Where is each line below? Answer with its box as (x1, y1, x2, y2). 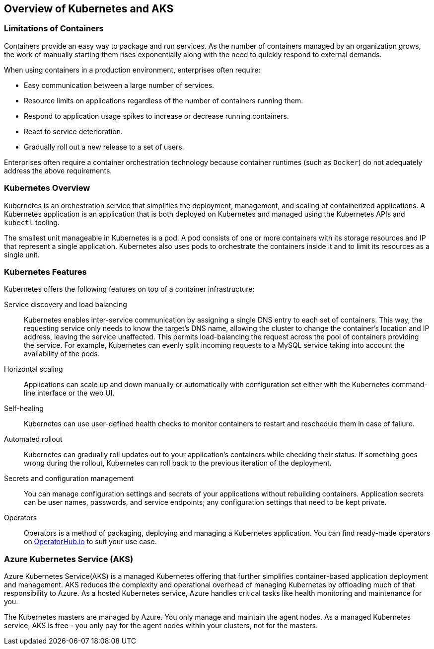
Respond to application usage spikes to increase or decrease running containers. (24, 111, 289, 120)
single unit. (4, 250, 40, 259)
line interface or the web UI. (24, 389, 115, 398)
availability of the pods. (24, 349, 100, 358)
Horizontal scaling (4, 365, 63, 374)
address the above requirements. (4, 166, 112, 175)
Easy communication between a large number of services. (24, 81, 215, 89)
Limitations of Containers (4, 23, 104, 34)
